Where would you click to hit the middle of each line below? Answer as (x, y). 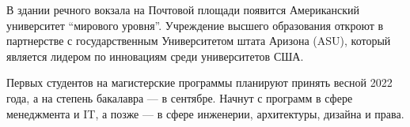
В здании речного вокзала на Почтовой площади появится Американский (183, 9)
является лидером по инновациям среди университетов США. (155, 56)
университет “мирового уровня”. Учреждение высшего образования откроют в (195, 25)
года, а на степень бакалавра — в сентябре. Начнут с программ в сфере (180, 97)
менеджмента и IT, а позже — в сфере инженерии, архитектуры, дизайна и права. (205, 113)
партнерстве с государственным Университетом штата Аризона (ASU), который (199, 41)
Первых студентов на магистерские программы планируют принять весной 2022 (199, 82)
